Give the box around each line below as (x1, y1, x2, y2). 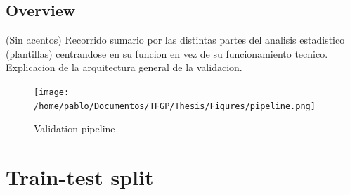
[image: (34, 87, 70, 97)
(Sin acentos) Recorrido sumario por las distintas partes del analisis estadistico (6, 32, 345, 47)
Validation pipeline (34, 121, 115, 136)
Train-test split (6, 163, 154, 191)
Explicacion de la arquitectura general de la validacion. (6, 60, 242, 75)
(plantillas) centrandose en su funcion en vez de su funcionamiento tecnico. (6, 46, 328, 61)
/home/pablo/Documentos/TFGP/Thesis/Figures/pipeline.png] (34, 101, 316, 111)
